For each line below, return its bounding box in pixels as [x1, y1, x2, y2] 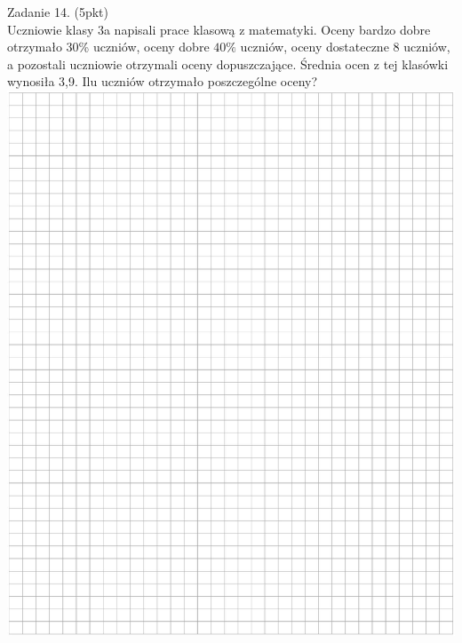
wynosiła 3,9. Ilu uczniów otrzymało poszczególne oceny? [7, 72, 318, 91]
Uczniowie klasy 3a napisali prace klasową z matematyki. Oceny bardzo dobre [7, 20, 431, 38]
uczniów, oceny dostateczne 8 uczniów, [240, 37, 450, 56]
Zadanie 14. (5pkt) [7, 3, 108, 20]
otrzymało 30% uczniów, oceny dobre [7, 37, 210, 56]
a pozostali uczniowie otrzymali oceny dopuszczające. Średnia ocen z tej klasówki [7, 54, 449, 73]
